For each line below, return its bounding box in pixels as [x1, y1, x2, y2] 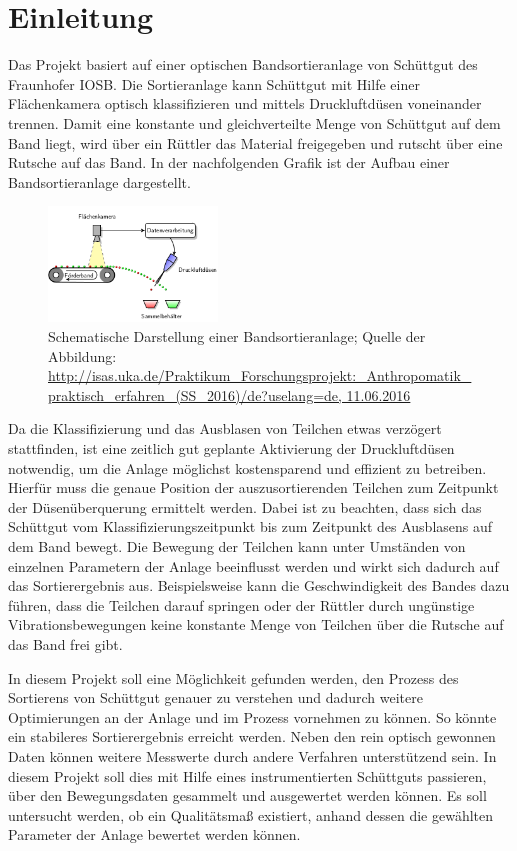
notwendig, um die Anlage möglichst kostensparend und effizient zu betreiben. [8, 457, 487, 478]
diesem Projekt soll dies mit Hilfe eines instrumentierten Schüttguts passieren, [8, 765, 487, 786]
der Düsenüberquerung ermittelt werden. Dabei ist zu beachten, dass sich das [8, 496, 482, 517]
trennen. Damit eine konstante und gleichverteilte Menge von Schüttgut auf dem [8, 112, 501, 133]
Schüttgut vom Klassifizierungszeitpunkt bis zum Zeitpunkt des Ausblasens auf [8, 516, 493, 537]
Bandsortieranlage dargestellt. [8, 171, 191, 192]
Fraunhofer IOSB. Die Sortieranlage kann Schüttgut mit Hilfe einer [8, 73, 420, 94]
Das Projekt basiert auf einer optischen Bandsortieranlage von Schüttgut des [8, 54, 478, 75]
